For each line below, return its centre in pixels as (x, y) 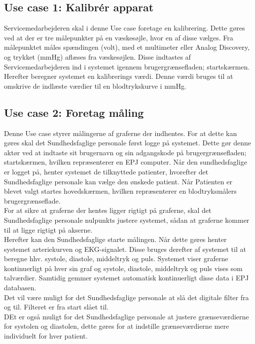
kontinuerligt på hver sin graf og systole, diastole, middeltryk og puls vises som (123, 268)
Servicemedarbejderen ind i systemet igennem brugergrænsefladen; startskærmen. (127, 66)
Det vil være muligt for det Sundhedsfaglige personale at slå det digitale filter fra (127, 297)
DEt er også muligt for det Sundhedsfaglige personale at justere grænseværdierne (127, 316)
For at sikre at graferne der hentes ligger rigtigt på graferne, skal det (108, 210)
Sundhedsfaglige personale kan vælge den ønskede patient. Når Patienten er (118, 181)
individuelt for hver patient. (46, 336)
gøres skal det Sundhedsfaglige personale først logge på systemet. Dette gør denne (127, 143)
